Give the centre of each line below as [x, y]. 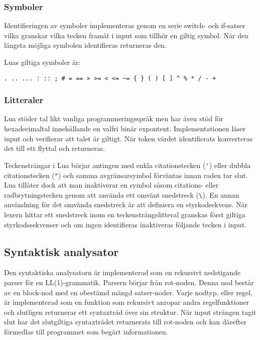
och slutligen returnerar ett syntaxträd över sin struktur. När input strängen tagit [130, 312]
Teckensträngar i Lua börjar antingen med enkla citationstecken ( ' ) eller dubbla [127, 165]
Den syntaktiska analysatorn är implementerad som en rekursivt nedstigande [122, 272]
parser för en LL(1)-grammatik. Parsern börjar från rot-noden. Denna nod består [129, 282]
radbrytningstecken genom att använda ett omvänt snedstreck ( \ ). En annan [122, 194]
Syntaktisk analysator [61, 251]
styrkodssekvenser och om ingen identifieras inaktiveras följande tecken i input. [125, 224]
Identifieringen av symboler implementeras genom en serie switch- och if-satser [125, 25]
